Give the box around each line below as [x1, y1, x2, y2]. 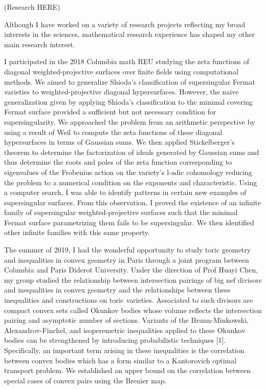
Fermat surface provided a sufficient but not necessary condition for [4, 106, 216, 117]
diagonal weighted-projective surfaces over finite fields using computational [4, 66, 238, 76]
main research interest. [4, 38, 75, 49]
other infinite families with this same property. [4, 227, 150, 238]
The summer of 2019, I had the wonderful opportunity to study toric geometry [4, 244, 251, 255]
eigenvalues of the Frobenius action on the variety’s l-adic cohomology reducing [4, 166, 253, 177]
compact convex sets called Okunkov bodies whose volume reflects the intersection [4, 304, 262, 315]
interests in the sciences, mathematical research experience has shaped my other [4, 29, 255, 40]
